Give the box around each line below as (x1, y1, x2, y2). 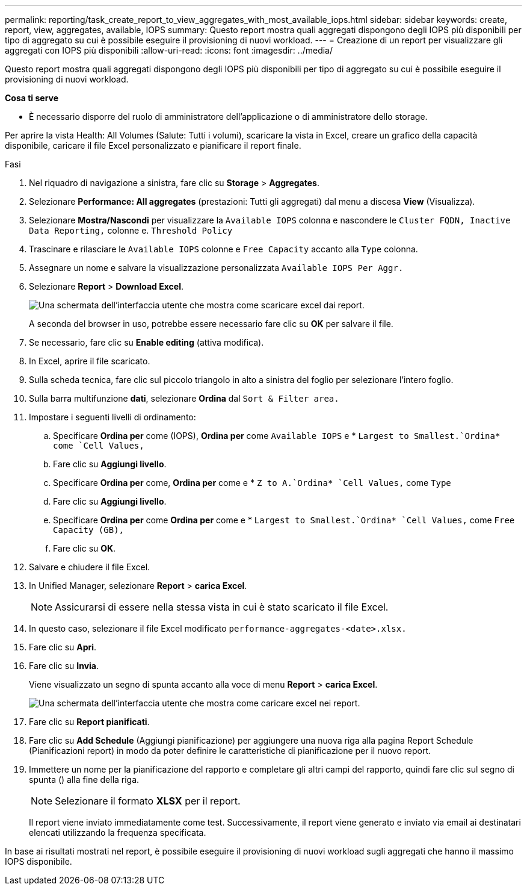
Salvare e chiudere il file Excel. (29, 562, 150, 572)
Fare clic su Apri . (29, 642, 97, 652)
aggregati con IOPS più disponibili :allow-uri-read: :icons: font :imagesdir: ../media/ (5, 45, 333, 55)
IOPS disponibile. (5, 856, 72, 867)
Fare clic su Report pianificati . (29, 717, 150, 727)
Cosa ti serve (5, 93, 59, 103)
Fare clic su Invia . (29, 661, 99, 671)
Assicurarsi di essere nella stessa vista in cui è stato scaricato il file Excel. (55, 601, 389, 613)
